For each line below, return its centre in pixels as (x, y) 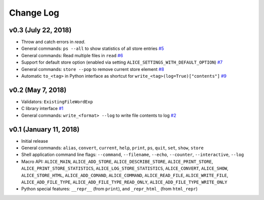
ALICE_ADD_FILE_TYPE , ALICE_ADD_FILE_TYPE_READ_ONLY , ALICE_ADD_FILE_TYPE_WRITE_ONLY (124, 182)
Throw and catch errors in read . (53, 42)
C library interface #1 (42, 109)
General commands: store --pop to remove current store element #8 (93, 69)
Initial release (35, 141)
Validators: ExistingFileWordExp (57, 101)
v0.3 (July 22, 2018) (40, 30)
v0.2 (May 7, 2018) (38, 90)
